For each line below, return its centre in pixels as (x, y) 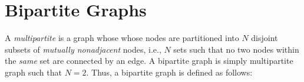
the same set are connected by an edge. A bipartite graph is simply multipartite (149, 61)
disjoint (265, 38)
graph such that (33, 72)
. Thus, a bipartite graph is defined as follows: (169, 72)
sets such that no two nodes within (236, 49)
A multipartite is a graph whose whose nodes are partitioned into (122, 38)
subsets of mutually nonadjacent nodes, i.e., (83, 49)
